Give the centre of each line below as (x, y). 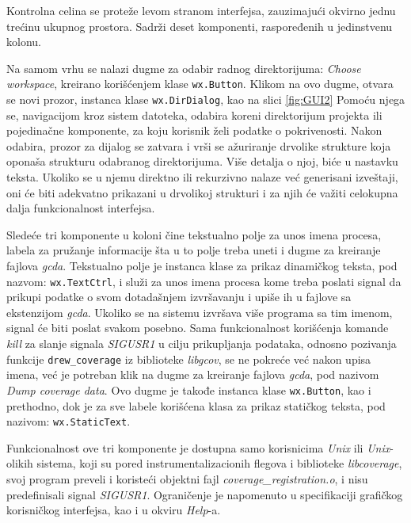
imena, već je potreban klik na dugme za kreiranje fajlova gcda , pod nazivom (193, 374)
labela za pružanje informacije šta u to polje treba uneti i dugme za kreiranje (194, 250)
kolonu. (24, 42)
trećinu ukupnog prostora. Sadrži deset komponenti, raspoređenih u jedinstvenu (200, 26)
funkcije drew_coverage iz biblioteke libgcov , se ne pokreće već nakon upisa (189, 359)
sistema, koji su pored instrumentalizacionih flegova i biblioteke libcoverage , (219, 463)
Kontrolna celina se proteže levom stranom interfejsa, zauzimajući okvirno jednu (201, 10)
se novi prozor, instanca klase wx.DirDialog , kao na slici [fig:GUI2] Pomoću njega (206, 99)
